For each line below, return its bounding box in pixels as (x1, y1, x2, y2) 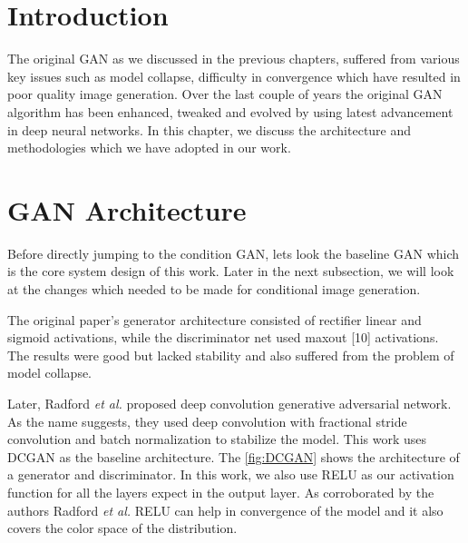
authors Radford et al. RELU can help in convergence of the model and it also (7, 500, 444, 519)
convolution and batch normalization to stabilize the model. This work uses (7, 429, 426, 449)
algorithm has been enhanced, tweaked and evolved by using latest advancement (7, 102, 453, 121)
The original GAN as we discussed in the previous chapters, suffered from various (7, 49, 460, 68)
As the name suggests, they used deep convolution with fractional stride (7, 411, 407, 430)
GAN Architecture (7, 191, 247, 228)
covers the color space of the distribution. (7, 518, 238, 538)
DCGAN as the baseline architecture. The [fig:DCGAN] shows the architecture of (7, 447, 460, 466)
